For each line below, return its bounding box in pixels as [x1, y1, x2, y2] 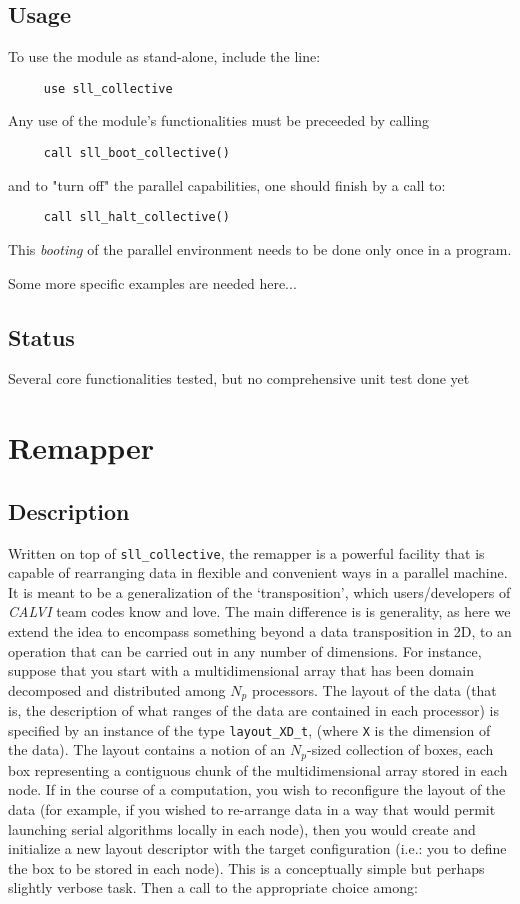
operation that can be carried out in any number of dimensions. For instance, [8, 640, 482, 661]
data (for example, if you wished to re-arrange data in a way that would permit [8, 799, 496, 820]
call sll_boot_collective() [43, 146, 230, 161]
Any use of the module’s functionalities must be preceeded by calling [8, 110, 430, 131]
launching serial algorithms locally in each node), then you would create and [8, 818, 476, 839]
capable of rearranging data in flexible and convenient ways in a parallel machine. [8, 562, 508, 583]
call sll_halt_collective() [43, 210, 230, 225]
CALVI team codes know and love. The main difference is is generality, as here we [8, 601, 511, 622]
